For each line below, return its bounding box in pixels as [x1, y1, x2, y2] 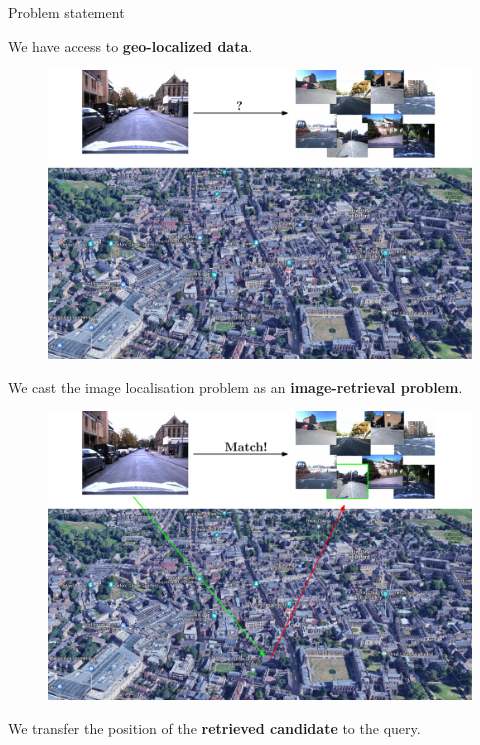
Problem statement [8, 2, 125, 22]
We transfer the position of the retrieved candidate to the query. [8, 718, 421, 738]
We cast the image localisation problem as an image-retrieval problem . [8, 376, 463, 397]
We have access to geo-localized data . [8, 35, 253, 56]
